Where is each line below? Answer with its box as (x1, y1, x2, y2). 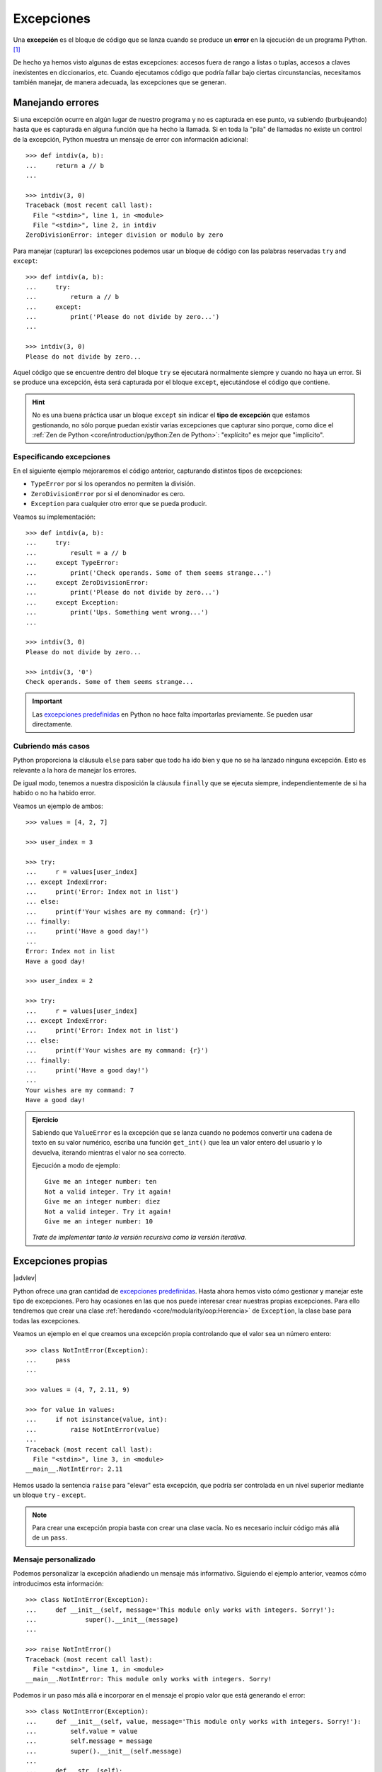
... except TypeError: (25, 559, 120, 567)
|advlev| (13, 1274, 37, 1282)
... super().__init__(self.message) (25, 1747, 183, 1755)
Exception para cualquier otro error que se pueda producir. (30, 500, 207, 508)
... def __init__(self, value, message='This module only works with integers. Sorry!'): (25, 1717, 361, 1725)
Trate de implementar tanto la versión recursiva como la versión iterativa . (32, 1233, 247, 1242)
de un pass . (32, 1533, 67, 1542)
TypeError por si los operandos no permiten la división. (30, 479, 196, 488)
